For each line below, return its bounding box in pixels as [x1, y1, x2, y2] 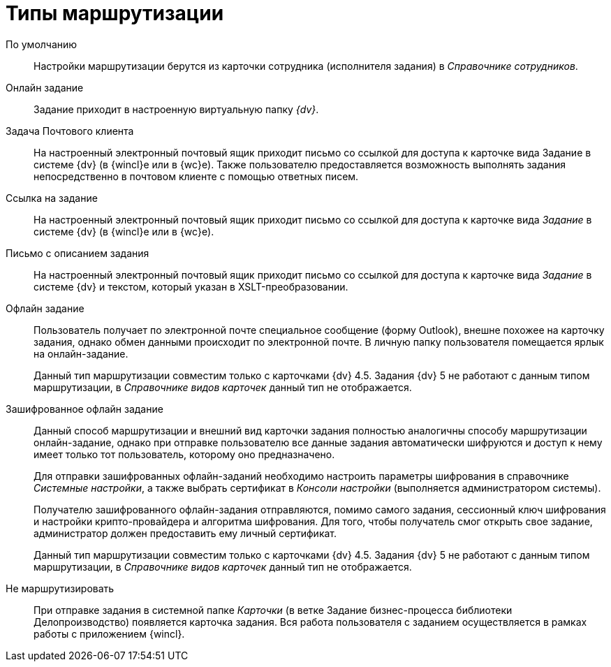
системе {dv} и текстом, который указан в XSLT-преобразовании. [34, 280, 348, 293]
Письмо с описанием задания [6, 247, 149, 259]
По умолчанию [6, 38, 78, 50]
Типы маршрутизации [6, 1, 224, 25]
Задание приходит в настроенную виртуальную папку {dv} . [34, 103, 319, 115]
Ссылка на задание [6, 191, 98, 204]
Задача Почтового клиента [6, 124, 134, 137]
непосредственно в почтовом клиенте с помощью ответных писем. [34, 170, 359, 182]
